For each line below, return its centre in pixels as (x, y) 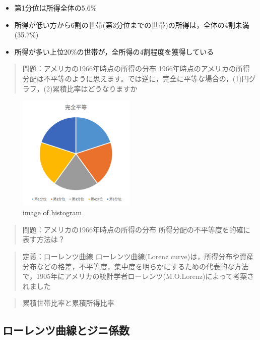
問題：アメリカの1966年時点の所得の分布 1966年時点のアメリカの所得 (136, 68)
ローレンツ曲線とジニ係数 (66, 330)
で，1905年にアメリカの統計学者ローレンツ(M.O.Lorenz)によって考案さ (138, 276)
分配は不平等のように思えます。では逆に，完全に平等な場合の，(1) (132, 78)
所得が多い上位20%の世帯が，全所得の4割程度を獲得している (114, 51)
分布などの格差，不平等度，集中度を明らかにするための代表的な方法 (135, 266)
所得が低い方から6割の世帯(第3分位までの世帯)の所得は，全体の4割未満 (132, 25)
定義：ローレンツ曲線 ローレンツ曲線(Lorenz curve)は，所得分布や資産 (138, 256)
